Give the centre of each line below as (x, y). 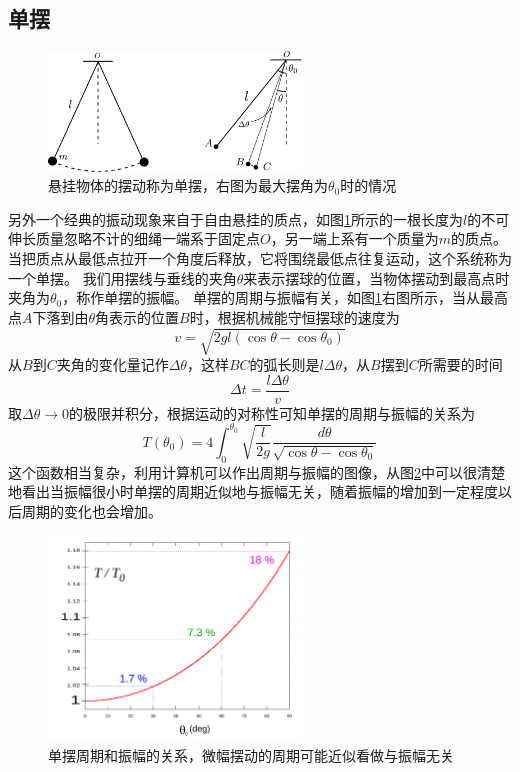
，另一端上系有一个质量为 (354, 238)
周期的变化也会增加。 (91, 510)
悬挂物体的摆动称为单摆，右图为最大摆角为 (188, 185)
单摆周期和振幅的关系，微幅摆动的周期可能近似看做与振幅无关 (251, 755)
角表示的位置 (137, 316)
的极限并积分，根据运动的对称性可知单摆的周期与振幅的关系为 (271, 412)
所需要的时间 (460, 363)
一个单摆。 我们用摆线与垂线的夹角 (122, 277)
